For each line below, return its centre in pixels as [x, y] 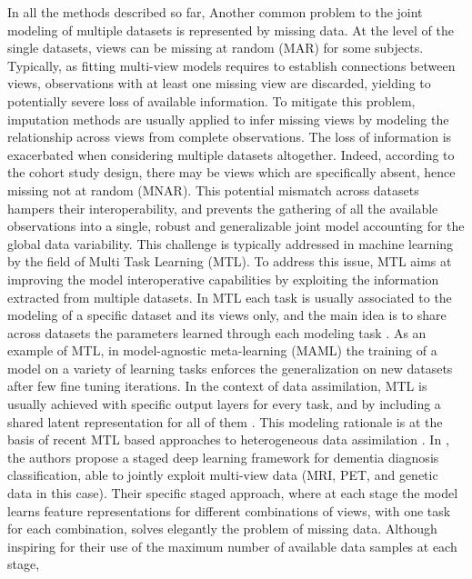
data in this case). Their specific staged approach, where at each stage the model [233, 493]
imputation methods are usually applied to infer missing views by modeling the [228, 119]
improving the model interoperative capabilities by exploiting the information [223, 279]
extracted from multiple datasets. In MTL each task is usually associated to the [230, 297]
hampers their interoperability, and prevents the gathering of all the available [223, 208]
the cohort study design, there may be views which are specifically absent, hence [231, 172]
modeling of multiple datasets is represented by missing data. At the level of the [231, 30]
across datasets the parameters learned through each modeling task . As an [217, 332]
